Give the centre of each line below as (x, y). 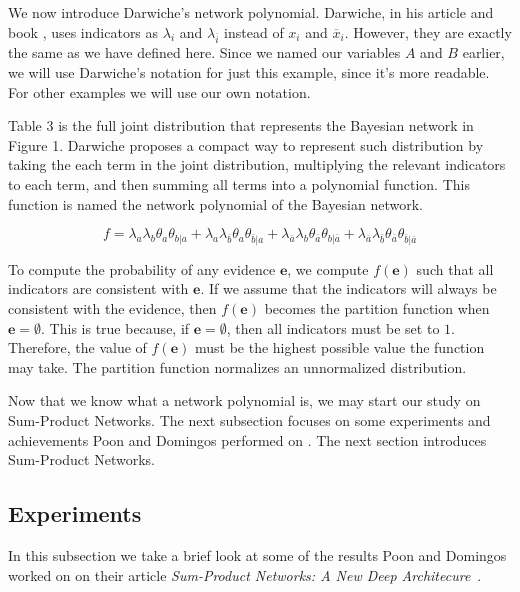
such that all (455, 268)
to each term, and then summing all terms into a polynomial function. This (239, 183)
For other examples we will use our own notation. (159, 91)
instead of (254, 31)
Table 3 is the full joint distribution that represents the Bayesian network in (241, 125)
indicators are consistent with (98, 288)
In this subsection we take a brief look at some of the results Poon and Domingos (257, 554)
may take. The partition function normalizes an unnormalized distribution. (237, 366)
